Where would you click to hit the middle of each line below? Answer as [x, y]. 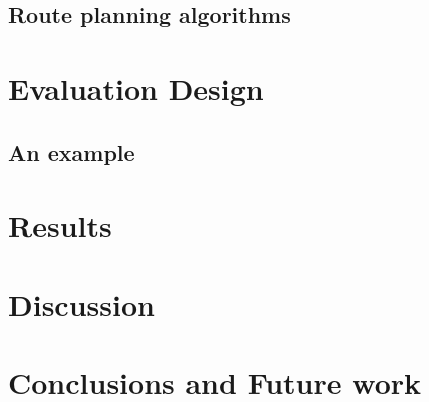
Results [60, 225]
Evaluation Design [136, 87]
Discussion [81, 303]
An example [71, 151]
